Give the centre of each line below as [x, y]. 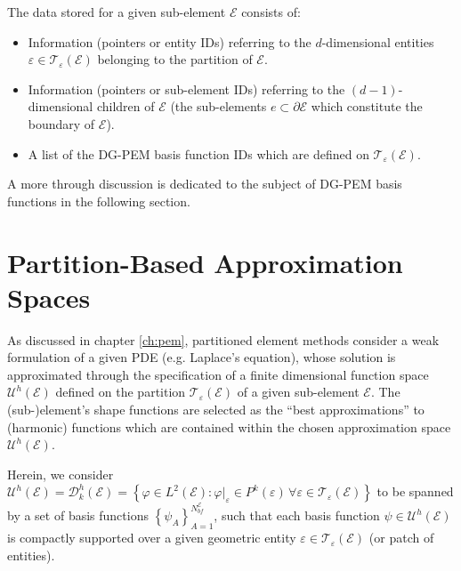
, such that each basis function [297, 515]
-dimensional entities [378, 41]
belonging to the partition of [175, 59]
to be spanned [415, 491]
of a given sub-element [298, 392]
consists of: [271, 12]
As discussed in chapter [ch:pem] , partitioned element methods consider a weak [223, 339]
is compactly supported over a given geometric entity [152, 538]
